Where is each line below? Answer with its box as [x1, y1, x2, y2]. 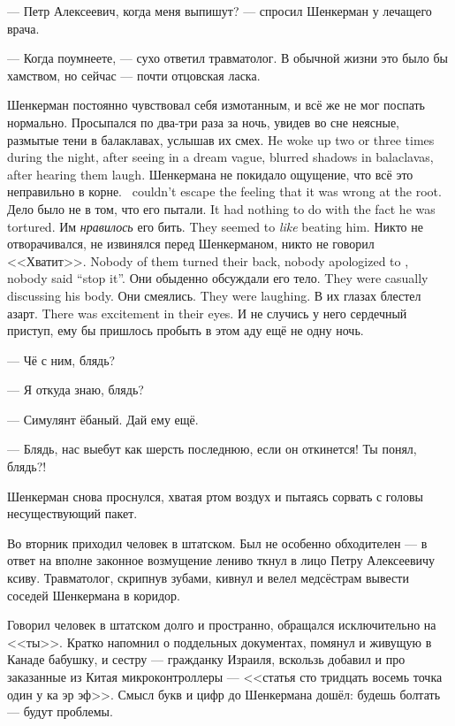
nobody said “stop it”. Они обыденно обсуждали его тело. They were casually [7, 269, 428, 287]
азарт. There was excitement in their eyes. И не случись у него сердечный [7, 303, 407, 322]
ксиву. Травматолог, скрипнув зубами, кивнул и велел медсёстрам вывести [7, 569, 409, 587]
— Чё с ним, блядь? [7, 350, 116, 369]
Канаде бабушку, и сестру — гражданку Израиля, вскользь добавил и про [7, 650, 406, 669]
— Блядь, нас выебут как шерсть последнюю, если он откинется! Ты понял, [7, 439, 417, 458]
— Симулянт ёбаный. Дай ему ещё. [7, 409, 199, 428]
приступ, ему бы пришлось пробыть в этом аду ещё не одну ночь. [7, 321, 364, 340]
